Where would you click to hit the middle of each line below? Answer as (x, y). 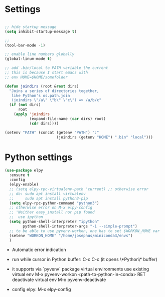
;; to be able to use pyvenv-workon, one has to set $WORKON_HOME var (85, 231)
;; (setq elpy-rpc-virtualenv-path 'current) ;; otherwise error (79, 189)
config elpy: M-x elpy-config (41, 289)
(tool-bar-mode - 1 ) (25, 45)
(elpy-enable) (24, 184)
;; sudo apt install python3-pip (49, 198)
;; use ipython (26, 217)
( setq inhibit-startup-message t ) (41, 31)
